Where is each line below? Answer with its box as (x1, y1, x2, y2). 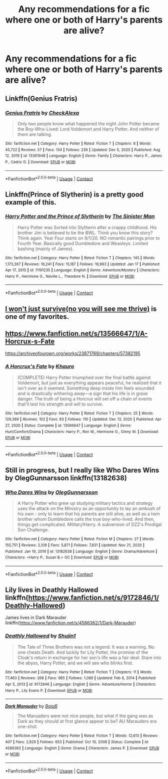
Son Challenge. (17, 527, 49, 533)
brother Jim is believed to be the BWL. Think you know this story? (17, 230, 153, 236)
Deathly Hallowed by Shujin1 (5, 633, 76, 640)
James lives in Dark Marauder (5, 615, 67, 621)
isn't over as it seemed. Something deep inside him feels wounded (17, 385, 154, 391)
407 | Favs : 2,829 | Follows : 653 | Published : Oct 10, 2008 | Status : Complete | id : (5, 739, 149, 744)
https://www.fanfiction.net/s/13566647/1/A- (5, 329, 148, 338)
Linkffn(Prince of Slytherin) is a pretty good (5, 190, 144, 199)
